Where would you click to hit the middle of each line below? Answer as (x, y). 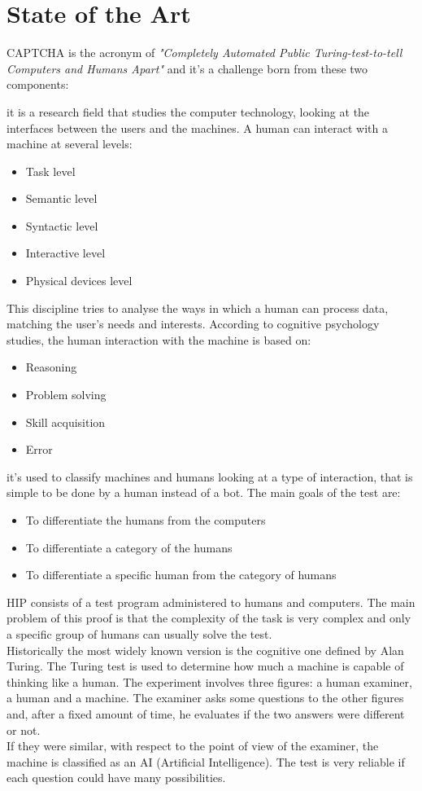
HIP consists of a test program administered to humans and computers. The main (211, 602)
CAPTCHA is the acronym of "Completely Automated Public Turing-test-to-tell (204, 53)
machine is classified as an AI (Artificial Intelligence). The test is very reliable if (206, 761)
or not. (24, 729)
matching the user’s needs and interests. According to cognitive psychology (193, 324)
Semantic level (61, 198)
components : (38, 84)
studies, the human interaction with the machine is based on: (159, 339)
